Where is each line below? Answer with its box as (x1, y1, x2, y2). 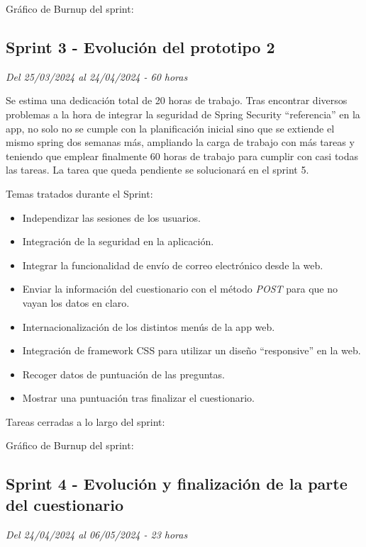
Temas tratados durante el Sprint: (6, 186, 153, 201)
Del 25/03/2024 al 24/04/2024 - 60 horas (6, 69, 188, 84)
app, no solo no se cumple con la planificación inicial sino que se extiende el (6, 120, 335, 135)
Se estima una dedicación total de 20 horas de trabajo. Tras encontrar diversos (6, 93, 348, 108)
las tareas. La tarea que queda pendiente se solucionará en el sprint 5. (6, 162, 309, 177)
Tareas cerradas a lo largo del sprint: (6, 414, 165, 429)
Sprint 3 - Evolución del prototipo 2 (6, 35, 275, 57)
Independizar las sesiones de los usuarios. (22, 210, 201, 225)
